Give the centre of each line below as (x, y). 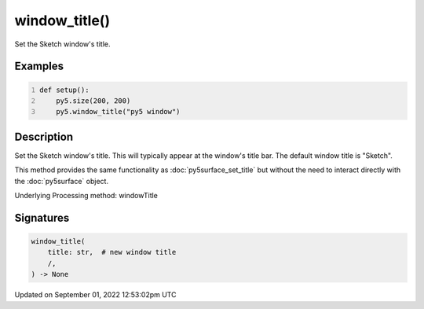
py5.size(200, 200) (93, 101)
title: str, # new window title (112, 252)
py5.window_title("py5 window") (118, 112)
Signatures (42, 217)
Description (44, 136)
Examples (39, 66)
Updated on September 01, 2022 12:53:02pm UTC (95, 295)
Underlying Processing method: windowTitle (86, 195)
